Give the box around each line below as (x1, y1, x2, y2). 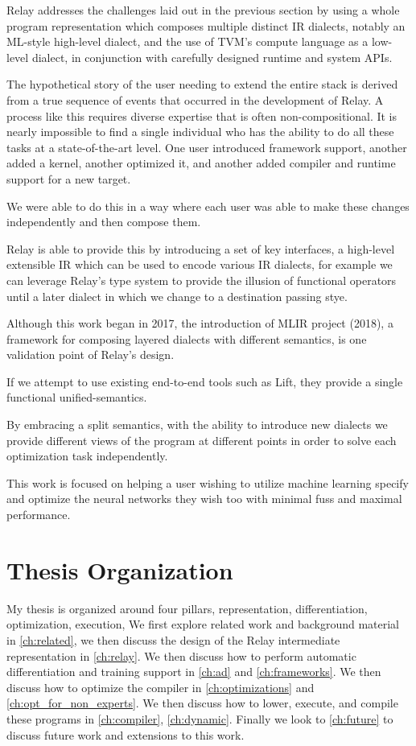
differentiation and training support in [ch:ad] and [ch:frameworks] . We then (6, 663, 381, 680)
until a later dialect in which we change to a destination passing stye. (6, 287, 348, 304)
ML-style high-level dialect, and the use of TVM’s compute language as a (6, 33, 369, 50)
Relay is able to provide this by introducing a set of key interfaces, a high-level (6, 240, 395, 257)
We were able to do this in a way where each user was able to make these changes (6, 197, 410, 214)
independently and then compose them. (6, 213, 201, 230)
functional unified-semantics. (6, 389, 147, 406)
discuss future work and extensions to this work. (6, 726, 245, 743)
